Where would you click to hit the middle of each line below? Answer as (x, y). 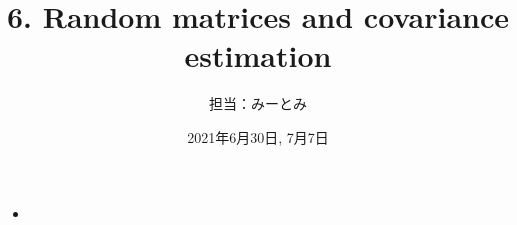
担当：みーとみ (258, 103)
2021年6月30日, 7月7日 (258, 136)
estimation (258, 55)
